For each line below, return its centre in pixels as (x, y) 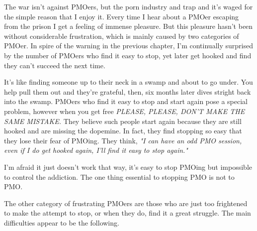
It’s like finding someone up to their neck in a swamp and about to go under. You (128, 82)
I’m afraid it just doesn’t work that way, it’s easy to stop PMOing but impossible (128, 167)
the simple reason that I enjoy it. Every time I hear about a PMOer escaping (122, 16)
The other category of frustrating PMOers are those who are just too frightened (126, 203)
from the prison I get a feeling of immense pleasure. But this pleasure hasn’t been (128, 26)
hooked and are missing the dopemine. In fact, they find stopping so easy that (123, 131)
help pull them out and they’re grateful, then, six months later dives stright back (128, 91)
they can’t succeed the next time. (55, 65)
